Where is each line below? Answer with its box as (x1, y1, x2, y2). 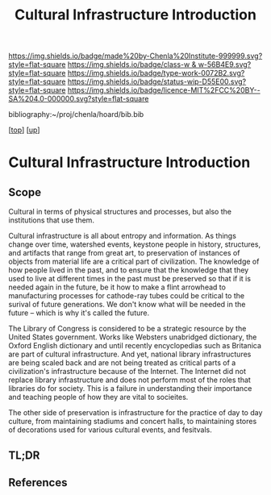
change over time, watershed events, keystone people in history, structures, (8, 239, 261, 249)
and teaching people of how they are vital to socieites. (8, 393, 189, 402)
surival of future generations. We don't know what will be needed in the (8, 300, 246, 310)
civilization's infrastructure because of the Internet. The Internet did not (8, 367, 246, 376)
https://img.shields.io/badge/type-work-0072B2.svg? (67, 69, 245, 78)
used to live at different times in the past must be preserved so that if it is (8, 274, 252, 284)
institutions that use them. (8, 215, 95, 225)
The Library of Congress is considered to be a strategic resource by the (8, 324, 247, 334)
